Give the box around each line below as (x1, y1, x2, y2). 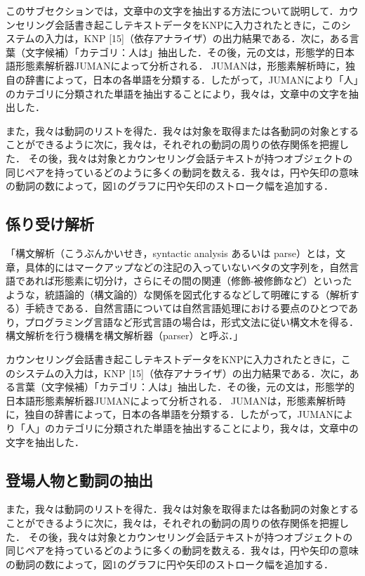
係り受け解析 (6, 213, 94, 235)
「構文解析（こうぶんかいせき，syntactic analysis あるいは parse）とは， (6, 245, 336, 260)
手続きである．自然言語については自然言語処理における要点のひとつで (25, 301, 349, 315)
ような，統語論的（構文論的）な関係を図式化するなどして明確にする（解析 (6, 287, 350, 301)
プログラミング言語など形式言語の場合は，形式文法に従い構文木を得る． (25, 314, 359, 329)
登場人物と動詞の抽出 (6, 469, 153, 490)
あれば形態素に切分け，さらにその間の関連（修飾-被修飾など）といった (25, 273, 352, 288)
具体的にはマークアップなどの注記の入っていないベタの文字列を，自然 (25, 259, 350, 274)
